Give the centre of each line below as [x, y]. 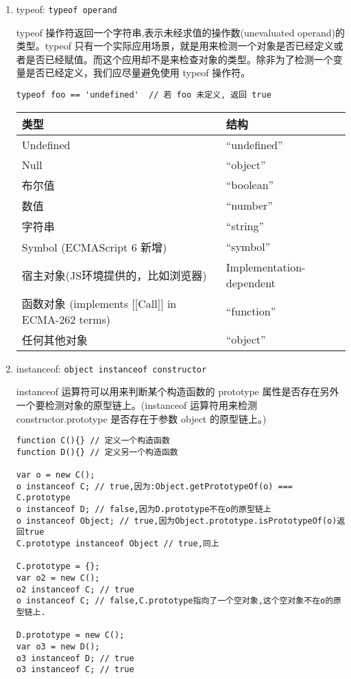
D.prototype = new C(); [70, 635]
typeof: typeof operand [66, 9]
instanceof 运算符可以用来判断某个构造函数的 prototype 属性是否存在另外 [178, 391]
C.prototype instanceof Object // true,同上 [118, 544]
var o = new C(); [56, 475]
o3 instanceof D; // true [75, 658]
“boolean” [250, 185]
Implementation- [266, 267]
